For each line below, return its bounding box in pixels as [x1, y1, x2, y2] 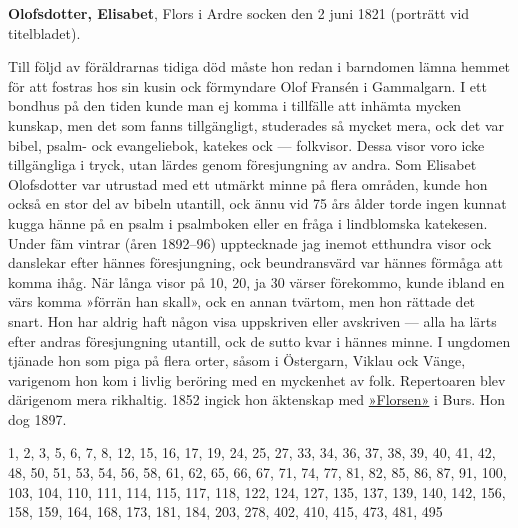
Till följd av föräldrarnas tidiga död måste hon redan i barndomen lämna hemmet [8, 56, 511, 77]
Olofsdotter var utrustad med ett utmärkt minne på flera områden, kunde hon [8, 173, 488, 194]
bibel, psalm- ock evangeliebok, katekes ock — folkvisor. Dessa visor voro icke [8, 134, 485, 155]
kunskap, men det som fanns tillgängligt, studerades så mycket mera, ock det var [8, 114, 504, 135]
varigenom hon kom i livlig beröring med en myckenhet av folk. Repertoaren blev [8, 369, 506, 390]
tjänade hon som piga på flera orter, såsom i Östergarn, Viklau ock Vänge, [8, 350, 466, 371]
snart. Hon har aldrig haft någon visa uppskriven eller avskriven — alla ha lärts [8, 310, 497, 331]
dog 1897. [8, 408, 67, 429]
